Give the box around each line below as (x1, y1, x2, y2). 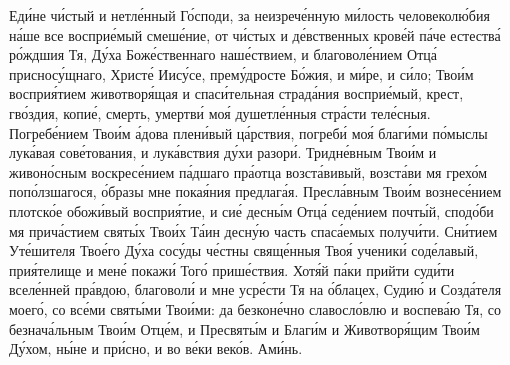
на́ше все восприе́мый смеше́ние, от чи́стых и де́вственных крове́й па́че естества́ (9, 24, 501, 45)
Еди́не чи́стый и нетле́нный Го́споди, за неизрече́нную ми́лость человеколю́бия (9, 5, 490, 25)
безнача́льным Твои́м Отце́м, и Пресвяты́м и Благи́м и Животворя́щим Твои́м (9, 318, 480, 339)
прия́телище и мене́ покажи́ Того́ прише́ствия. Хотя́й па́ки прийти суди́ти (9, 259, 455, 280)
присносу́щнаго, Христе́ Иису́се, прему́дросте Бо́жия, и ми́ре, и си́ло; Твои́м (9, 63, 474, 84)
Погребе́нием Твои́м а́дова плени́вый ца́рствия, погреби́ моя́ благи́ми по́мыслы (9, 122, 488, 143)
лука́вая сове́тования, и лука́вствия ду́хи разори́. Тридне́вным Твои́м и (9, 142, 437, 163)
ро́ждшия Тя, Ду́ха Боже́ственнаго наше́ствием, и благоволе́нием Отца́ (9, 44, 437, 65)
